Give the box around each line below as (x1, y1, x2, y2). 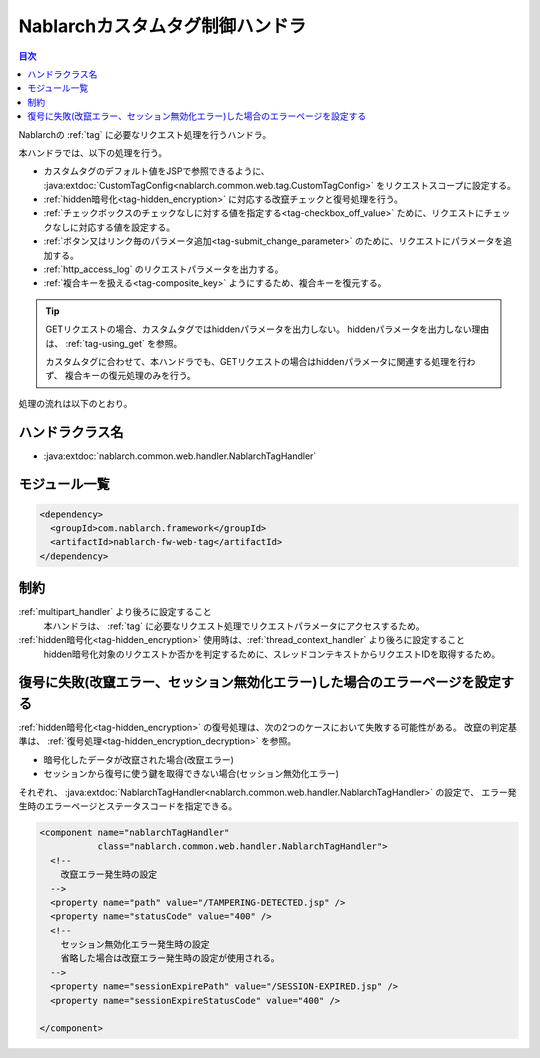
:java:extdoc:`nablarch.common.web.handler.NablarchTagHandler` (43, 450, 317, 462)
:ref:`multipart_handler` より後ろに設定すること (18, 606, 212, 618)
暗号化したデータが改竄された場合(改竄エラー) (43, 753, 235, 765)
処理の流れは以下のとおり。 (18, 397, 133, 409)
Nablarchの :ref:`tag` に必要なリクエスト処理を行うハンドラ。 (18, 128, 272, 140)
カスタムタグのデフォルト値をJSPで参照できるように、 (43, 165, 270, 177)
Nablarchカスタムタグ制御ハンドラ (18, 15, 307, 37)
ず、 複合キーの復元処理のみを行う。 (45, 370, 197, 382)
